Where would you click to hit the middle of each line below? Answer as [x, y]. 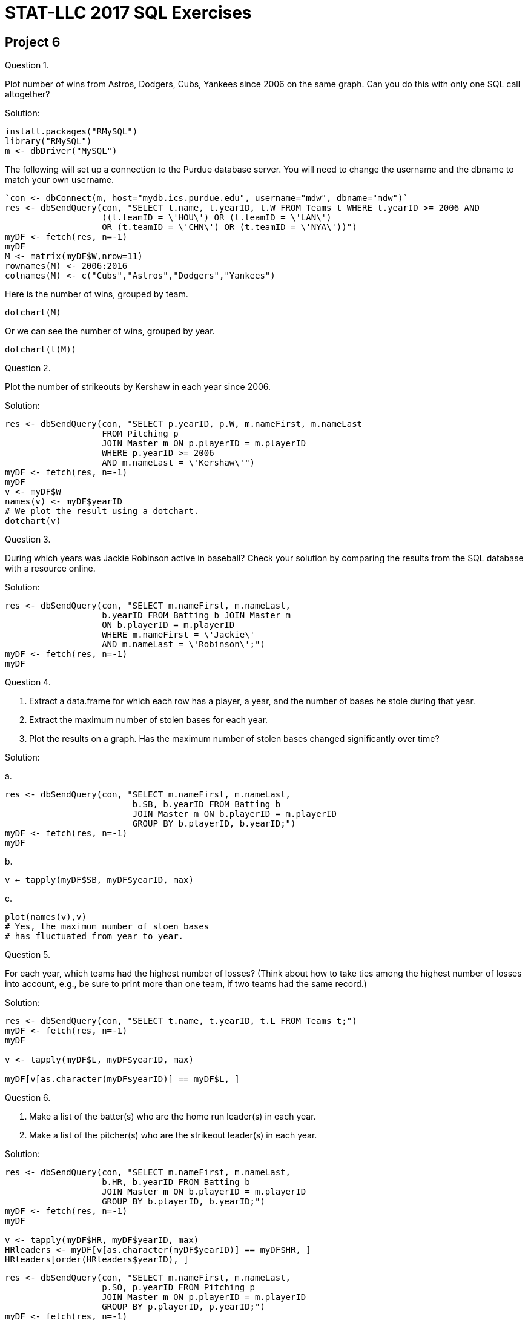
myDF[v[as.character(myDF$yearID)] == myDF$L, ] [122, 1079]
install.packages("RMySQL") [71, 132]
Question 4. [28, 682]
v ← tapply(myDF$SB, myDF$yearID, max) [99, 880]
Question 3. [28, 540]
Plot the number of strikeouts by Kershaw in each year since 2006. [138, 387]
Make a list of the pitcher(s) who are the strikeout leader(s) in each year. [173, 1135]
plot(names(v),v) [46, 917]
